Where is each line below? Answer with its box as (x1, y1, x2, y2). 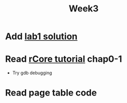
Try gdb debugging (12, 70, 52, 76)
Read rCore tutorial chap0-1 (5, 53, 123, 65)
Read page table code (5, 87, 97, 99)
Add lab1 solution (5, 31, 78, 42)
